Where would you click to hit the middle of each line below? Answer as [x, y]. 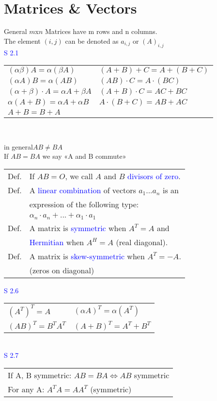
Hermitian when [57, 242]
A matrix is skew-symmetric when [87, 256]
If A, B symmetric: [40, 375]
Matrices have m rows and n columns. [101, 31]
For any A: [26, 389]
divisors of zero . [154, 176]
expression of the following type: [84, 204]
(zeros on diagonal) [62, 270]
